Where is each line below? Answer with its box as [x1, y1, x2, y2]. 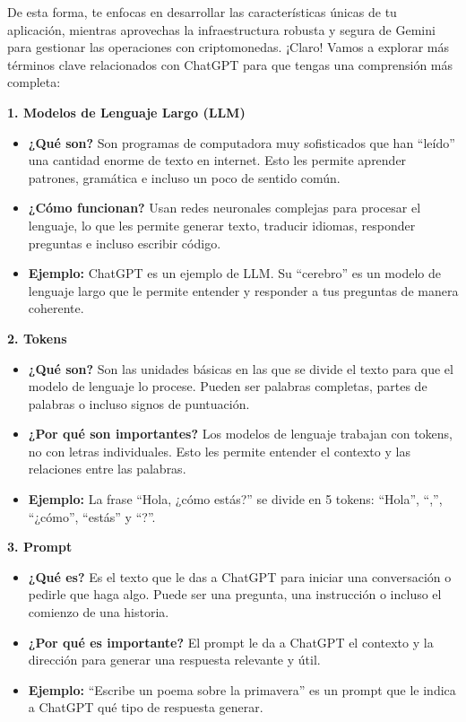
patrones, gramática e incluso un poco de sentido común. [28, 168, 341, 187]
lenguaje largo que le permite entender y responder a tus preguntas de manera [28, 281, 459, 300]
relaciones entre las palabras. [28, 459, 186, 478]
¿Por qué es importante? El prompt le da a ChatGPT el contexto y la [28, 632, 434, 651]
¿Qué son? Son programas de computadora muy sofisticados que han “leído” [28, 133, 455, 152]
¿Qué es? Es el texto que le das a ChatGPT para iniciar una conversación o [28, 567, 452, 586]
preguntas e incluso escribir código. [28, 233, 221, 252]
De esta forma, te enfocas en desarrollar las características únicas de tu [7, 3, 397, 21]
